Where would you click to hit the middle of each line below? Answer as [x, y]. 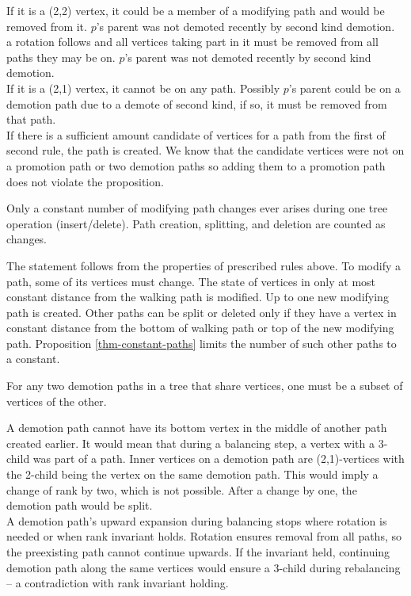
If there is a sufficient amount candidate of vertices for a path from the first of [196, 134]
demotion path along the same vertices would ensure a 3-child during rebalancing [204, 567]
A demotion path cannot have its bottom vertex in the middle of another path [197, 428]
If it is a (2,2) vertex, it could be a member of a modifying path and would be [196, 10]
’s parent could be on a [344, 88]
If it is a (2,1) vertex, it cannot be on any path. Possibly [143, 88]
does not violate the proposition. [85, 181]
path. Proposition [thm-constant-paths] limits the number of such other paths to [202, 343]
